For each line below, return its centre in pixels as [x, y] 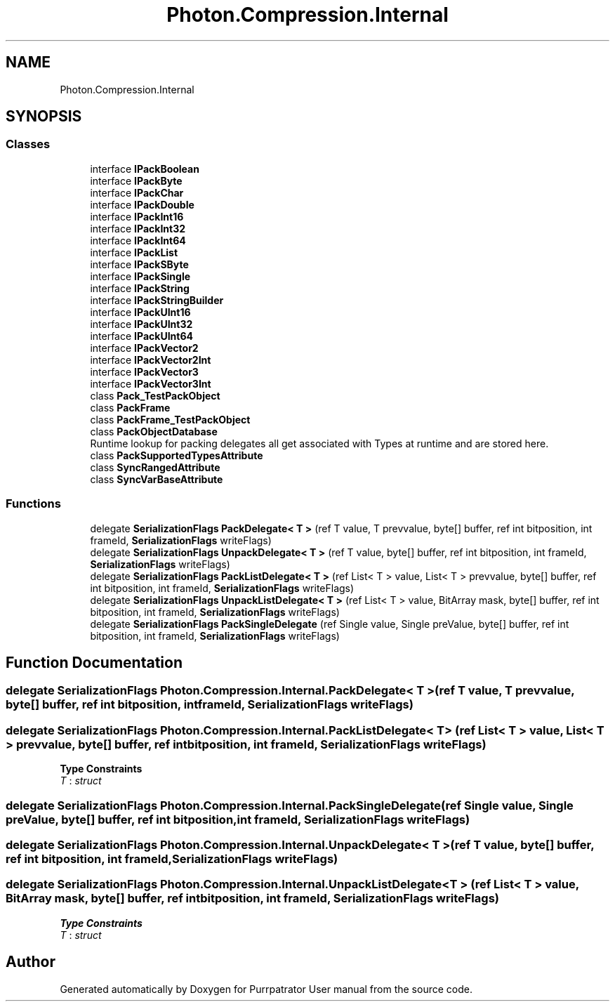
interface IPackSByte [139, 264]
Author [31, 962]
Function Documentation [94, 662]
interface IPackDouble [142, 204]
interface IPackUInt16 [140, 312]
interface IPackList [134, 252]
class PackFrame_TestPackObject [170, 419]
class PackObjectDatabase [154, 431]
